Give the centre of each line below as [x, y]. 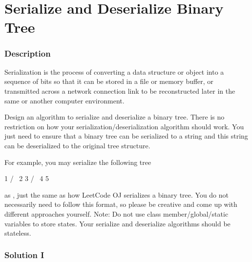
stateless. [18, 233]
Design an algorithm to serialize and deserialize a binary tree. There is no [115, 117]
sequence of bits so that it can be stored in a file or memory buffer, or [109, 81]
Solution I [24, 254]
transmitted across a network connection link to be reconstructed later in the [120, 91]
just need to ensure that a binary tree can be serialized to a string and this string [126, 136]
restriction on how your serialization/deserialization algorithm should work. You [124, 126]
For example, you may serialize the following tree [78, 162]
